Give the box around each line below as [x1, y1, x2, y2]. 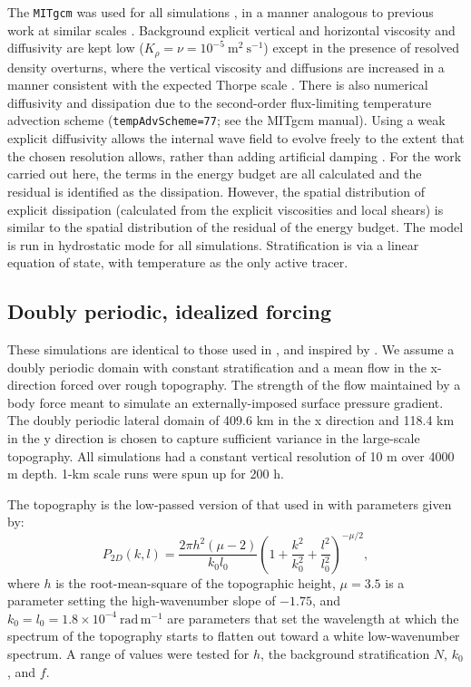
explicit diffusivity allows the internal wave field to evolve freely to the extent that [7, 129, 465, 148]
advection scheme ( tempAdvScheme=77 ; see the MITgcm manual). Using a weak [7, 111, 446, 130]
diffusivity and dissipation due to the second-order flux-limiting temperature [7, 92, 432, 111]
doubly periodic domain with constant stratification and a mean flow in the [7, 357, 427, 376]
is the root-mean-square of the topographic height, [55, 573, 336, 592]
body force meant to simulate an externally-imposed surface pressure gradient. [7, 392, 444, 411]
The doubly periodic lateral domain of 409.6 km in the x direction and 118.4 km [7, 411, 455, 430]
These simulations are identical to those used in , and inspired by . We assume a [7, 340, 455, 359]
